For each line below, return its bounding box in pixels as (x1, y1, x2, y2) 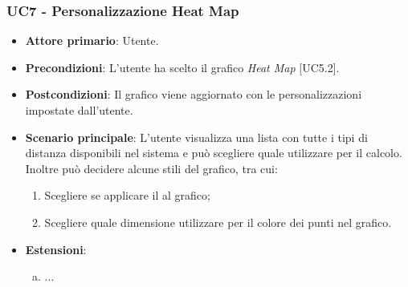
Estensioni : (25, 241, 87, 257)
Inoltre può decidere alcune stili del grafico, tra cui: (25, 160, 278, 176)
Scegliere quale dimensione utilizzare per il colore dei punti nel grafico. (44, 213, 392, 230)
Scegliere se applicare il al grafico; (44, 187, 210, 204)
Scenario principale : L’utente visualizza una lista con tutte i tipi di (25, 128, 368, 145)
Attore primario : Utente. (25, 32, 159, 49)
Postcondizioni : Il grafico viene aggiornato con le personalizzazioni (25, 86, 362, 103)
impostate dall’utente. (25, 102, 133, 118)
